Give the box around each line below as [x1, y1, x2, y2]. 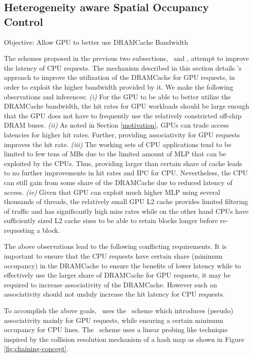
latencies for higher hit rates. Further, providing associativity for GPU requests [4, 129, 240, 139]
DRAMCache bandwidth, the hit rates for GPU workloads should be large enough [4, 101, 249, 111]
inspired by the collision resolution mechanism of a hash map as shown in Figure [4, 334, 244, 344]
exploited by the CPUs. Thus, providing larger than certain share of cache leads [4, 158, 242, 168]
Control [4, 14, 43, 29]
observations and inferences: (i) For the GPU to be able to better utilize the [4, 91, 231, 101]
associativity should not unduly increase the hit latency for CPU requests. [4, 289, 225, 299]
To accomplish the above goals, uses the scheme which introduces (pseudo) [4, 305, 234, 316]
